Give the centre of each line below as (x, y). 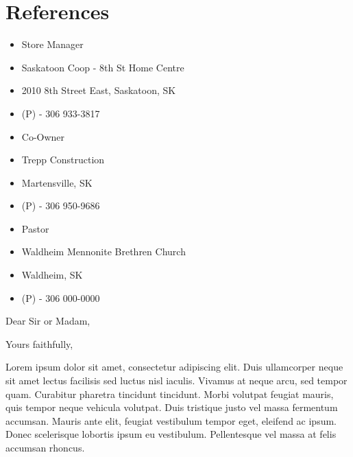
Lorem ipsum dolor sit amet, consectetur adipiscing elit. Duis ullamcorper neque (174, 367)
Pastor (35, 228)
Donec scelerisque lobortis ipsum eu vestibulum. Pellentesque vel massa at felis (171, 434)
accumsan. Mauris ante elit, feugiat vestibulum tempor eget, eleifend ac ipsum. (171, 420)
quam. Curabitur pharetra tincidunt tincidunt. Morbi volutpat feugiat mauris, (170, 394)
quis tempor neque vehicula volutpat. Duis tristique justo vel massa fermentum (172, 407)
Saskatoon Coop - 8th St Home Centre (103, 67)
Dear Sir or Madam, (48, 321)
